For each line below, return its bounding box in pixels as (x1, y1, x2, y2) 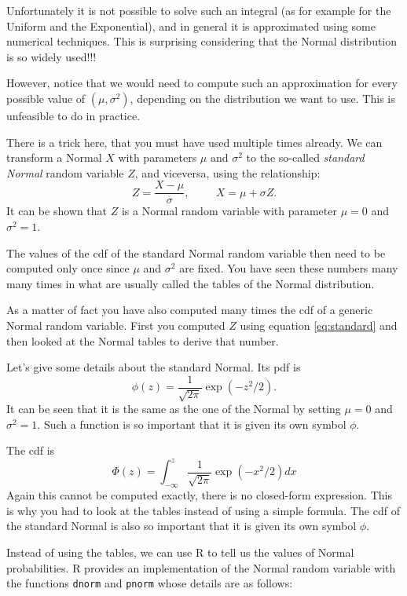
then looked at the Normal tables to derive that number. (6, 332, 279, 349)
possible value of (6, 90, 86, 106)
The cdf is (6, 442, 55, 459)
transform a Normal (6, 149, 102, 166)
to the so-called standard (246, 149, 365, 166)
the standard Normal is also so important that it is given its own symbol (6, 517, 357, 534)
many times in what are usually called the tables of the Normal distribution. (6, 275, 375, 291)
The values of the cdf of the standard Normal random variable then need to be (6, 244, 386, 261)
